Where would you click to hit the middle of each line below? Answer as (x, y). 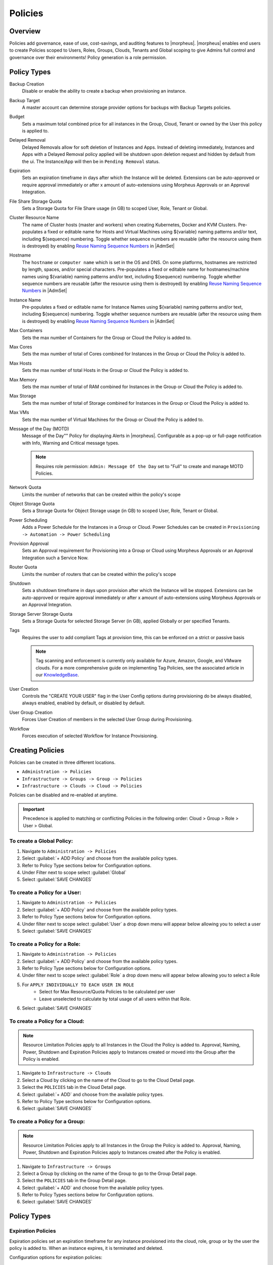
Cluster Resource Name (34, 218)
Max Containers (26, 330)
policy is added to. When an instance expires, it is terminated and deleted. (86, 1248)
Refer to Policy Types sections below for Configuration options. (88, 1195)
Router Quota (23, 567)
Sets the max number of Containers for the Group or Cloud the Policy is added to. (107, 338)
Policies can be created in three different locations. (62, 762)
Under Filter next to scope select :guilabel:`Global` (74, 872)
